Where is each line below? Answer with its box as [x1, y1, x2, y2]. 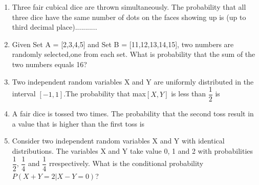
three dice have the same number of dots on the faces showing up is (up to [12, 11, 246, 22]
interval [12, 88, 36, 99]
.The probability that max [63, 88, 146, 99]
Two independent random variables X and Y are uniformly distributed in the [12, 76, 254, 87]
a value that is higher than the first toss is [12, 118, 145, 129]
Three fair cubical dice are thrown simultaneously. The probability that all [12, 2, 246, 12]
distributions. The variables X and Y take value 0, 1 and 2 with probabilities [12, 146, 253, 156]
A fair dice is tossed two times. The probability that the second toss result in [12, 108, 254, 119]
